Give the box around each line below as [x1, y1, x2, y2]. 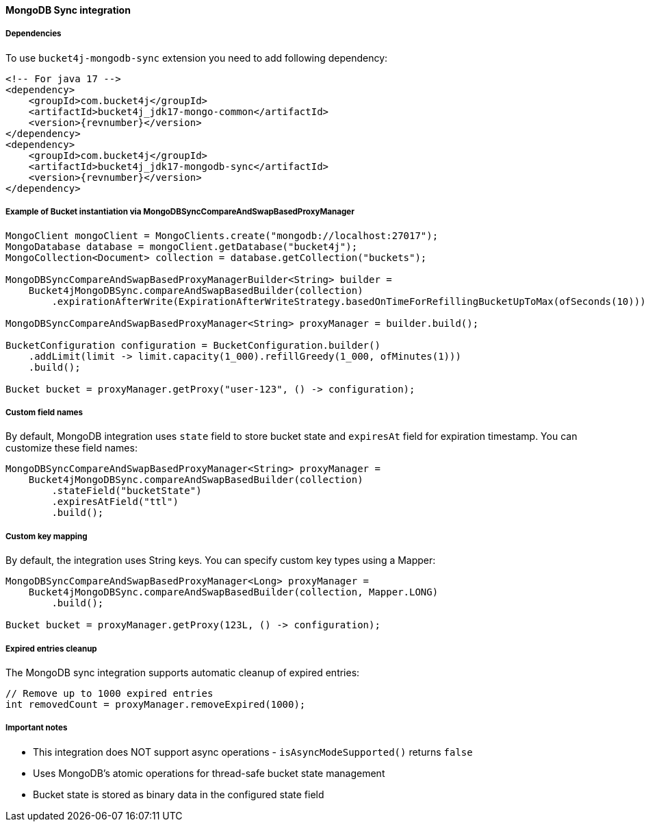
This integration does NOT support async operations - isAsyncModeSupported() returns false [33, 745, 473, 758]
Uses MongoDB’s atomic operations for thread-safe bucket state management [33, 767, 385, 779]
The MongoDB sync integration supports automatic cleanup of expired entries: [5, 666, 360, 678]
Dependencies [5, 29, 62, 39]
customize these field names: [5, 442, 138, 454]
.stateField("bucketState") [51, 485, 202, 497]
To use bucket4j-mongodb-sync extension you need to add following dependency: [5, 51, 388, 64]
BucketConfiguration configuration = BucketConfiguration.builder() [5, 339, 380, 351]
